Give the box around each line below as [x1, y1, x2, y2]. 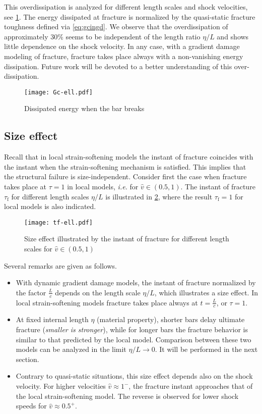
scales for [24, 243, 52, 254]
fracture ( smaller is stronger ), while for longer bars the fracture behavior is [16, 324, 248, 335]
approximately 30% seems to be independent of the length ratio [4, 31, 201, 41]
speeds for [16, 400, 47, 411]
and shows [217, 31, 249, 41]
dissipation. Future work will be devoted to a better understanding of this [4, 61, 232, 71]
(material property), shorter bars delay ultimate [97, 314, 245, 325]
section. [16, 353, 39, 364]
